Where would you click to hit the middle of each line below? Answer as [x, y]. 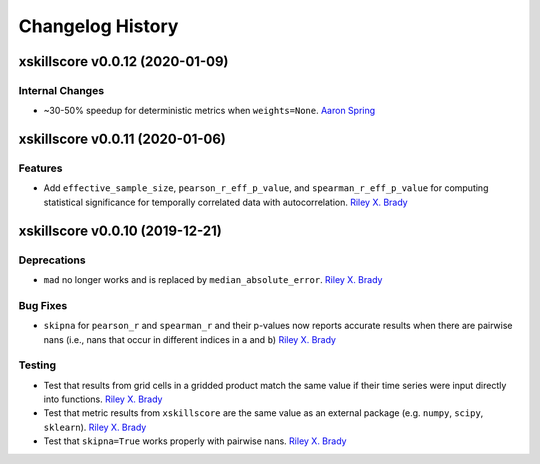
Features [40, 168]
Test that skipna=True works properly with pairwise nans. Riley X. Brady [195, 441]
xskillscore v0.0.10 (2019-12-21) [120, 230]
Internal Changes [61, 90]
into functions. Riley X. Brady [103, 399]
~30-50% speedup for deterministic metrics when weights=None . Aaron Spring [209, 111]
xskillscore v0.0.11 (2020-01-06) [122, 139]
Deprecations [52, 260]
